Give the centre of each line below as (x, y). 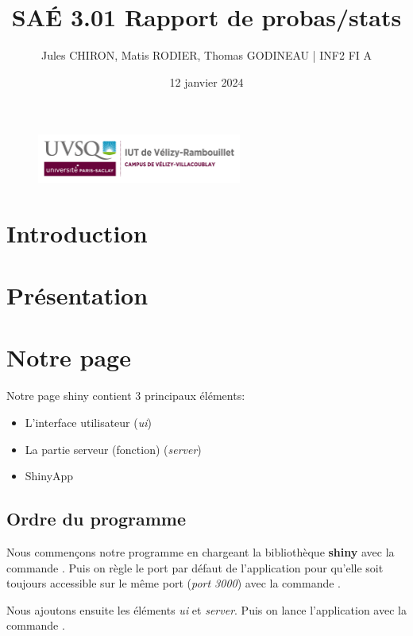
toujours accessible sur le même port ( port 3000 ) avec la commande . (174, 583)
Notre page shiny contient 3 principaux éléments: (126, 396)
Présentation (77, 295)
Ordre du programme (96, 519)
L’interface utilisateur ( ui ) (88, 422)
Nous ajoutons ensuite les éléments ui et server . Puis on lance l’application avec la (206, 609)
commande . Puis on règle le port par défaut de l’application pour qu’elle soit (195, 567)
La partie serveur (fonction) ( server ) (113, 449)
